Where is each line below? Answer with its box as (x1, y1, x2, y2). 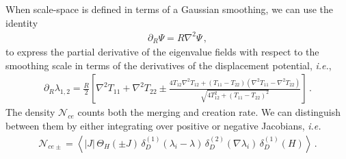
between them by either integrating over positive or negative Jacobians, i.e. (5, 118, 321, 132)
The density (5, 105, 55, 119)
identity (5, 15, 38, 29)
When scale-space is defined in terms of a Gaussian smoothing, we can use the (5, 2, 334, 16)
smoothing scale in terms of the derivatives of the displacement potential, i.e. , (5, 58, 332, 72)
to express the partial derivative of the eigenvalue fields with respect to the (5, 45, 319, 59)
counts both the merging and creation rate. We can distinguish (77, 105, 341, 119)
